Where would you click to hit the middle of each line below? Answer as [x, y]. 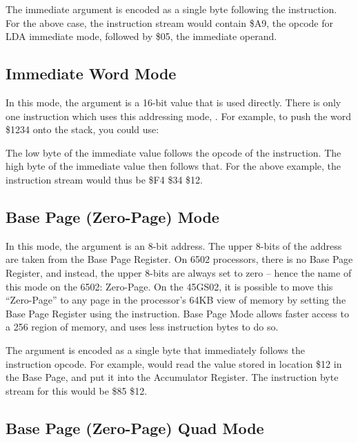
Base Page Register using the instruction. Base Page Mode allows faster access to [177, 313]
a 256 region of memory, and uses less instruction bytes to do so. [142, 327]
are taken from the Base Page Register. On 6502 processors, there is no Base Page [179, 259]
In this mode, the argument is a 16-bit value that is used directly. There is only [173, 102]
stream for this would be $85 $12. [77, 390]
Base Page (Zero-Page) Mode [112, 216]
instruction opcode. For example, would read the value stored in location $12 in [174, 363]
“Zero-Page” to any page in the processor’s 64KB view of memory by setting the [176, 300]
